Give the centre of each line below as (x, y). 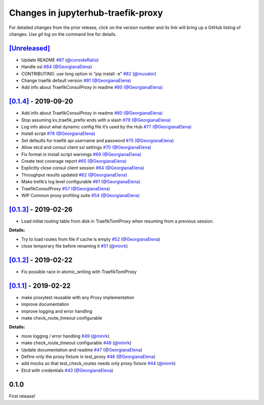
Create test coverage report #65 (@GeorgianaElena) (74, 161)
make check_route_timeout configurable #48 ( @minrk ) (76, 343)
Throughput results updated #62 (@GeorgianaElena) (74, 175)
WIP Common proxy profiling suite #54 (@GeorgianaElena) (81, 195)
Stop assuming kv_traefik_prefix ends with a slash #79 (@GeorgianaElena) (96, 120)
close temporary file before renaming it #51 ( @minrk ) (75, 246)
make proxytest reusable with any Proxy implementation (78, 297)
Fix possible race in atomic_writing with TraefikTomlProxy (79, 272)
